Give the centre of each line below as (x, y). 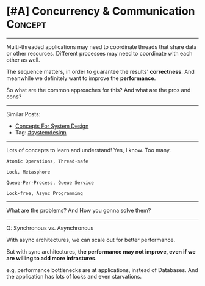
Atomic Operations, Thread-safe (47, 161)
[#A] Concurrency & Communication (101, 11)
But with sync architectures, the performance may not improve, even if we (101, 251)
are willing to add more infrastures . (52, 258)
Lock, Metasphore (28, 172)
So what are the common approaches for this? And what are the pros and (99, 90)
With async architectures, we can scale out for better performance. (91, 240)
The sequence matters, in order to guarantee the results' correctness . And (101, 71)
